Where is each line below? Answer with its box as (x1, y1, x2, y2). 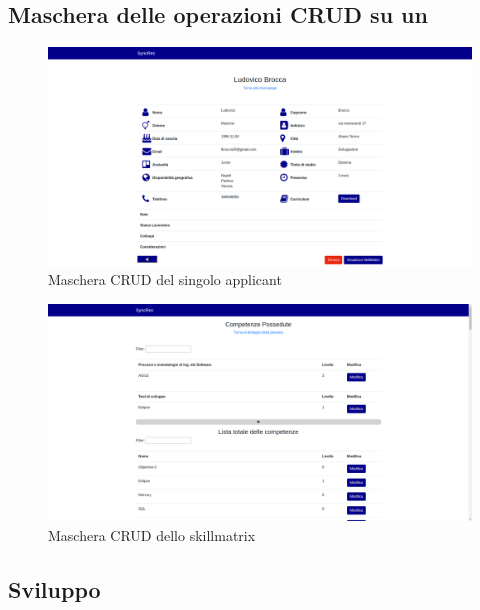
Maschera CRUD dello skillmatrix (48, 524, 256, 545)
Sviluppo (8, 573, 101, 604)
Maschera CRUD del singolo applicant (48, 269, 282, 290)
